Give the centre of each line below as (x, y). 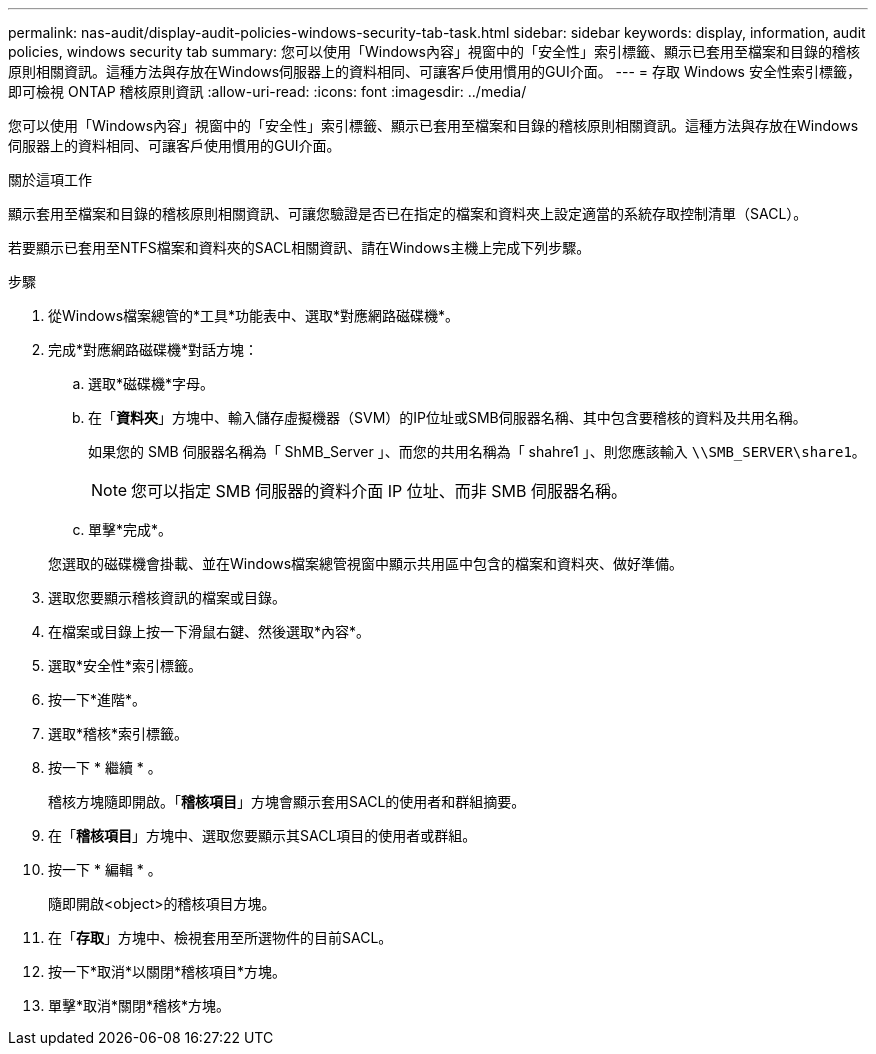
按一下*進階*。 (97, 699)
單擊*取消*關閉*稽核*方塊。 (139, 1005)
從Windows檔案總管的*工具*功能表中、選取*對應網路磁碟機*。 (254, 315)
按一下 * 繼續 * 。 (105, 767)
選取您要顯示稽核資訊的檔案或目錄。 (167, 597)
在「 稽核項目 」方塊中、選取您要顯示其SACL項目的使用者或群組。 (262, 835)
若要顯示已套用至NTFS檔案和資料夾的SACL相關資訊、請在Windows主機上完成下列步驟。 (299, 247)
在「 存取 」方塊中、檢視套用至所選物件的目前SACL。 (220, 937)
